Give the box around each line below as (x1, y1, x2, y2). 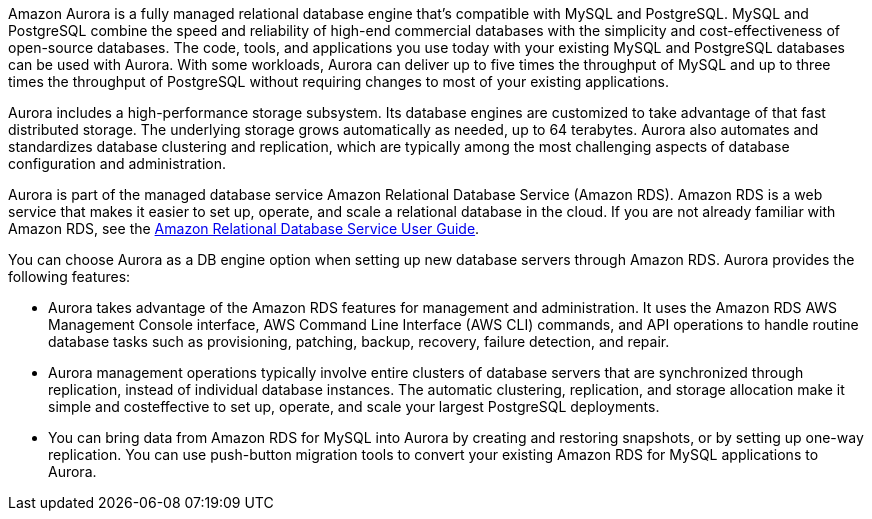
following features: (8, 268, 131, 285)
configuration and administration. (8, 155, 226, 172)
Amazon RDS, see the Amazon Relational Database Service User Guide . (8, 220, 480, 237)
